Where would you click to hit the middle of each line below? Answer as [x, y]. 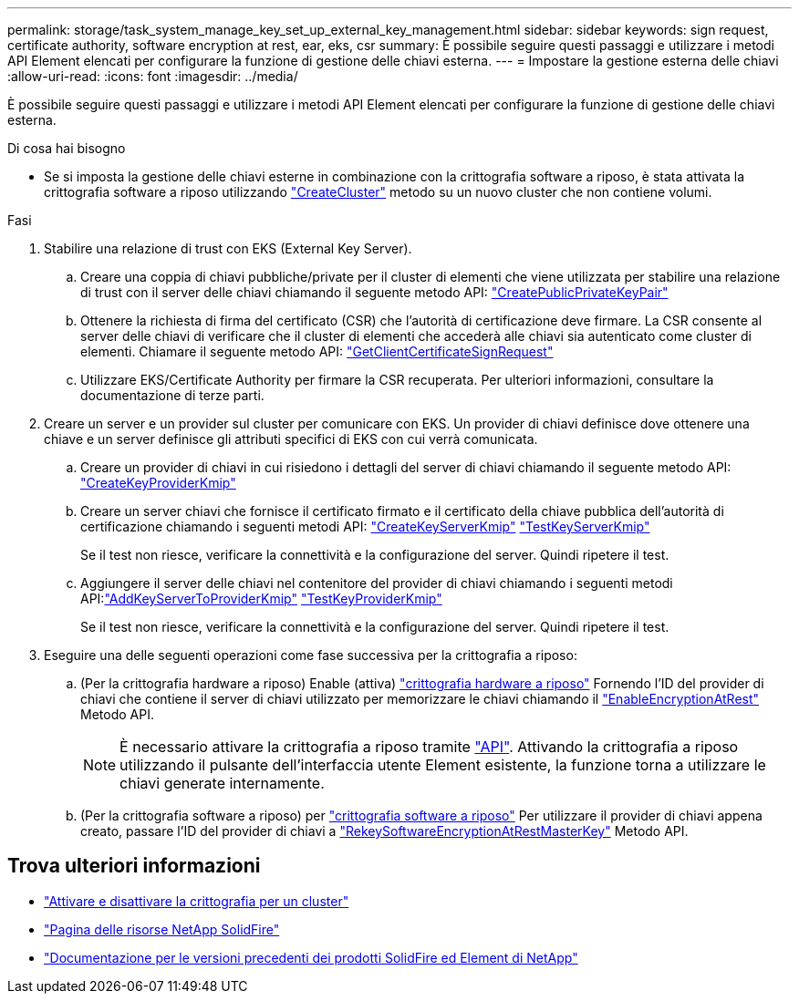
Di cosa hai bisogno [67, 148]
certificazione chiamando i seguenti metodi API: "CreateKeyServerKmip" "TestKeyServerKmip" [365, 526]
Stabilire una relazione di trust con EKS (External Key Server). [228, 248]
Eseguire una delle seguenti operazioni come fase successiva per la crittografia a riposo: [311, 655]
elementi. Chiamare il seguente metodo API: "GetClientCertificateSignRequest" [317, 351]
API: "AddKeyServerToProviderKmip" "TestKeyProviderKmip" [261, 599]
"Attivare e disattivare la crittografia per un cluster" [197, 901]
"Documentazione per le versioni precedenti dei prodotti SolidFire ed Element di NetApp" [311, 957]
